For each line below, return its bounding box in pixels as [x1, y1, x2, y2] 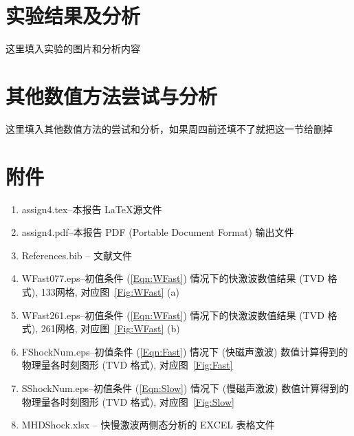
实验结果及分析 [5, 1, 141, 30]
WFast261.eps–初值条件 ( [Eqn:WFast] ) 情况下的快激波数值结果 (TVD [21, 307, 324, 322]
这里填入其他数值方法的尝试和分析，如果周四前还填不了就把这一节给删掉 [5, 121, 333, 135]
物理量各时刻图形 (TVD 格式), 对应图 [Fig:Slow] [21, 394, 234, 408]
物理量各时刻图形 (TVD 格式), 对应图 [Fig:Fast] [21, 358, 233, 372]
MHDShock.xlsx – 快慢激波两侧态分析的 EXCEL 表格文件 [21, 417, 275, 432]
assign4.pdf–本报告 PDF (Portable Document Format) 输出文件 [21, 225, 294, 239]
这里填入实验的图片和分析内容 [5, 41, 140, 56]
